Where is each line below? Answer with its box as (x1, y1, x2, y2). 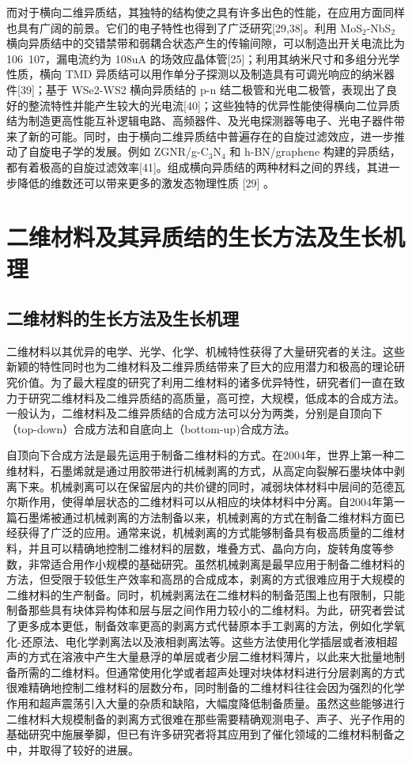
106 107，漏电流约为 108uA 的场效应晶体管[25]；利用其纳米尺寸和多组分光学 (6, 50, 400, 66)
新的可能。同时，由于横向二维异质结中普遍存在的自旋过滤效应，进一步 (28, 127, 394, 144)
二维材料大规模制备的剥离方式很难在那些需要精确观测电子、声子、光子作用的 (6, 710, 405, 727)
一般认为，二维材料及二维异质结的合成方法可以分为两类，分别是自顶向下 (6, 405, 383, 421)
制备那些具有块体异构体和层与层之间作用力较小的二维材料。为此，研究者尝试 (6, 602, 405, 618)
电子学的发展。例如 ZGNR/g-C (50, 143, 209, 160)
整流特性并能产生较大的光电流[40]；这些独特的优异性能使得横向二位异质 (28, 96, 400, 113)
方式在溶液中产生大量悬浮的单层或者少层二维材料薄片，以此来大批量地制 (28, 648, 405, 665)
